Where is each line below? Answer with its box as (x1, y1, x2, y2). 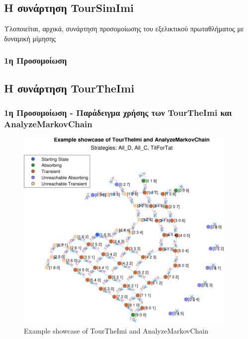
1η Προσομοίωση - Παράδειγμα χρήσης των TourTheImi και (4, 106, 232, 118)
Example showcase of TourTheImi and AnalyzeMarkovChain (24, 325, 209, 336)
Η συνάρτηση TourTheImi (4, 80, 135, 95)
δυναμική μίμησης (4, 33, 56, 43)
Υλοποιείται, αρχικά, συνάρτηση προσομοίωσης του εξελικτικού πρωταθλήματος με (4, 23, 244, 34)
